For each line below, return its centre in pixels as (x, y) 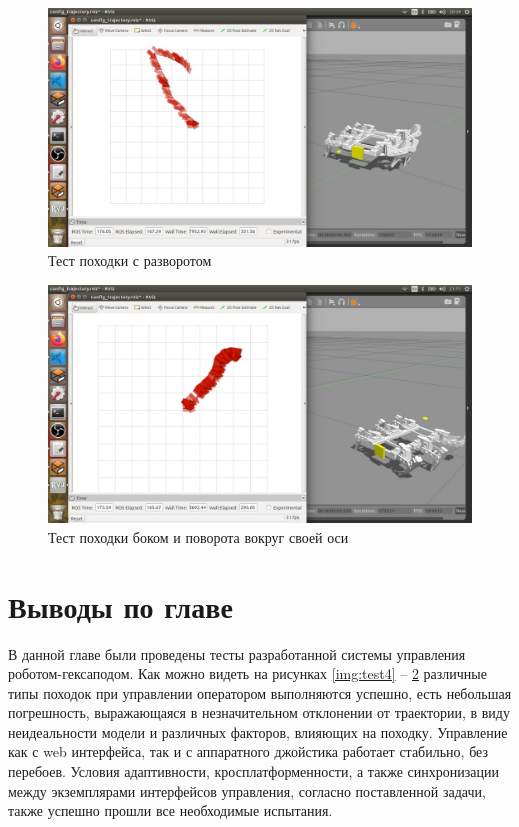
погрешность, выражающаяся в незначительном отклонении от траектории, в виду (259, 712)
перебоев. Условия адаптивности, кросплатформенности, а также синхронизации (253, 771)
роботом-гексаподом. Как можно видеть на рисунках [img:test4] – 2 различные (247, 673)
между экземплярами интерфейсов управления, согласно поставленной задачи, (247, 790)
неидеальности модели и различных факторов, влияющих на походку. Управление (258, 731)
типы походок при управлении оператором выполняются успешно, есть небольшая (260, 692)
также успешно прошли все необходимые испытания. (170, 810)
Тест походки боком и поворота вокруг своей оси (198, 536)
